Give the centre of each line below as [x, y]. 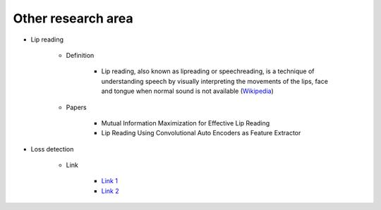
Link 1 [109, 181]
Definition [80, 55]
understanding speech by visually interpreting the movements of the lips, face [214, 81]
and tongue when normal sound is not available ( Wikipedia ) [188, 91]
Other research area [73, 18]
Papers [77, 107]
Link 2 [110, 191]
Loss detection [52, 149]
